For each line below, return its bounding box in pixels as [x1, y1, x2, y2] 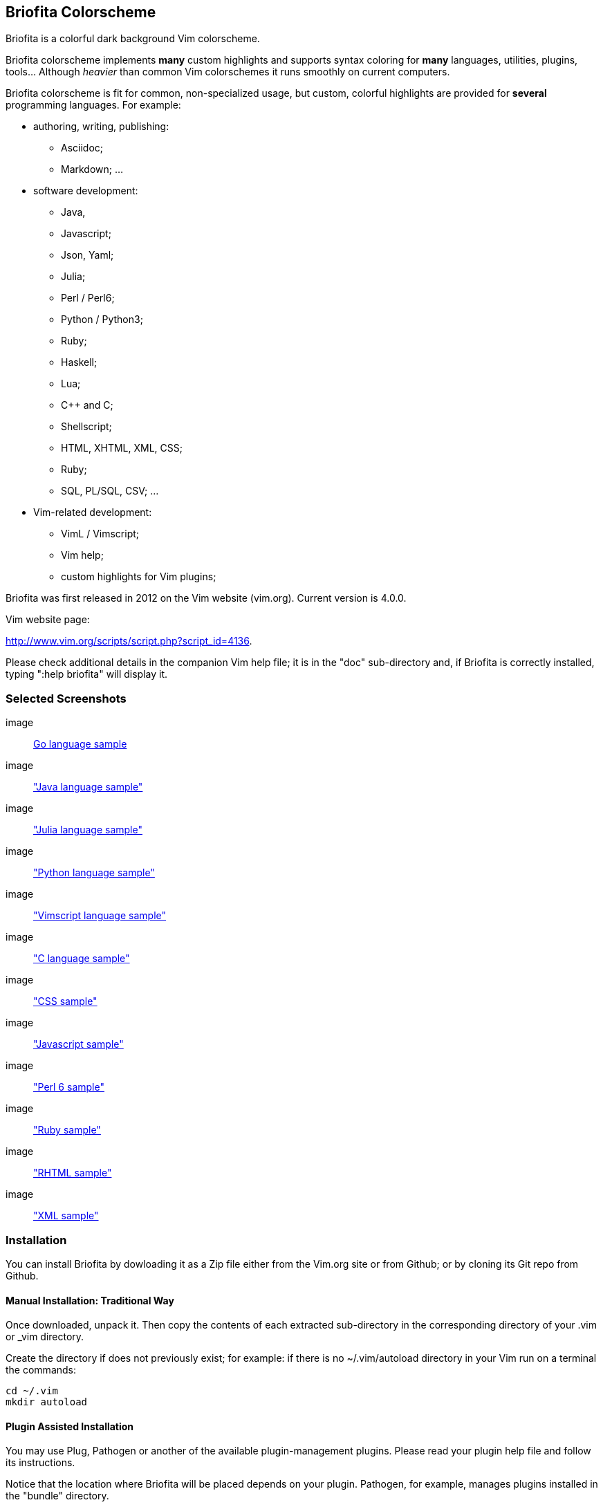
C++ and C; [61, 399, 113, 412]
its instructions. [6, 1457, 75, 1469]
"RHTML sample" [33, 1167, 112, 1179]
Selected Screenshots [6, 691, 127, 705]
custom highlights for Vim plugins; [61, 571, 216, 583]
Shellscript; [61, 420, 112, 433]
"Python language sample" [33, 867, 155, 879]
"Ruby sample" [33, 1124, 101, 1136]
